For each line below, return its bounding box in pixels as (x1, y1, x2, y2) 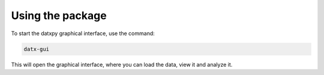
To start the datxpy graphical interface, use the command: (11, 30, 155, 37)
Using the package (11, 9, 107, 22)
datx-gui (23, 45, 50, 52)
